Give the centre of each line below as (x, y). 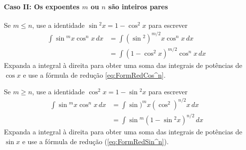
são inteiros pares (138, 6)
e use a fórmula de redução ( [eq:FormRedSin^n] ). (95, 141)
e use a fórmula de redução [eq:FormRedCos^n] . (94, 75)
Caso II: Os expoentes (42, 6)
